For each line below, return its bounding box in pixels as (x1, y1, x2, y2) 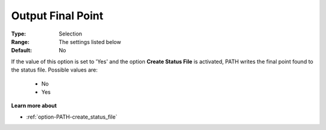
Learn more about (11, 102, 57, 110)
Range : (11, 38, 30, 45)
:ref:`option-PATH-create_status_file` (26, 113, 118, 120)
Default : (11, 47, 33, 54)
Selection (59, 30, 83, 37)
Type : (11, 30, 27, 37)
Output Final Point (11, 9, 104, 22)
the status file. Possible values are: (11, 66, 98, 73)
